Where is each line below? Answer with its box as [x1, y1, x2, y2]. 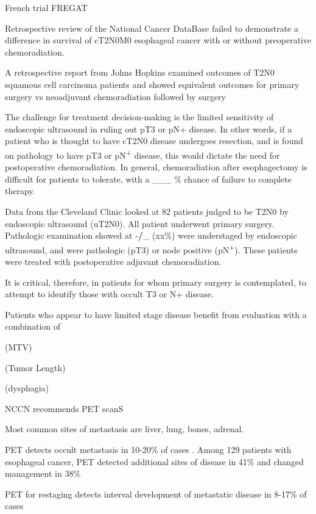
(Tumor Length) [5, 361, 66, 374]
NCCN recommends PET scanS [5, 402, 124, 414]
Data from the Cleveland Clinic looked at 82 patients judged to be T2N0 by [5, 205, 289, 217]
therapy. [5, 184, 35, 197]
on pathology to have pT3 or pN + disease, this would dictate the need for [5, 147, 280, 161]
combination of [5, 320, 61, 333]
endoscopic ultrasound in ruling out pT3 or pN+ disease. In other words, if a [5, 122, 292, 135]
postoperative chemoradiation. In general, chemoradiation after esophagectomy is [5, 161, 307, 173]
